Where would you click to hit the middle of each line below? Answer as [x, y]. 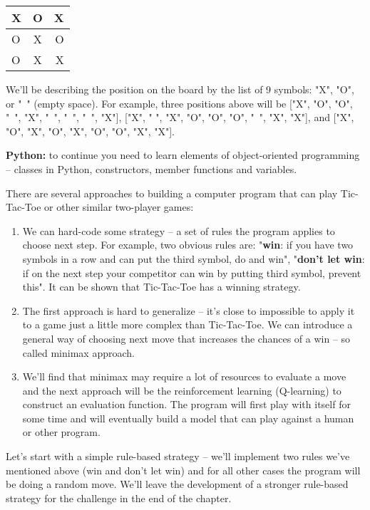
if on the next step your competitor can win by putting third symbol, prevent [192, 272]
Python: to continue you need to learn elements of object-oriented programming [183, 155]
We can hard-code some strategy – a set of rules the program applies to [179, 230]
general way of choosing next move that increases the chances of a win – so [186, 338]
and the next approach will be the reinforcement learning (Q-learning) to [182, 390]
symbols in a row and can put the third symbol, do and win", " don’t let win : [194, 258]
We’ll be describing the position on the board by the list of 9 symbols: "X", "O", [180, 89]
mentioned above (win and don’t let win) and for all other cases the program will [183, 470]
